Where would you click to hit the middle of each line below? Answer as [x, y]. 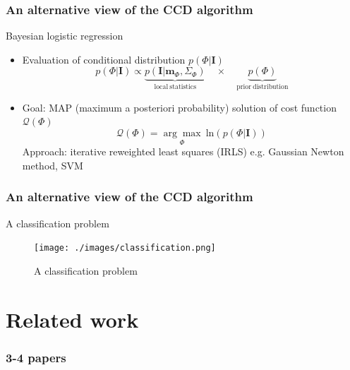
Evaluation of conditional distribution [104, 59]
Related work [72, 319]
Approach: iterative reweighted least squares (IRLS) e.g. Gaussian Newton [183, 151]
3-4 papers [36, 357]
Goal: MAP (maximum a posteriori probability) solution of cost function [179, 107]
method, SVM [53, 165]
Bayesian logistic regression [65, 36]
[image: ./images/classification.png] [125, 248]
